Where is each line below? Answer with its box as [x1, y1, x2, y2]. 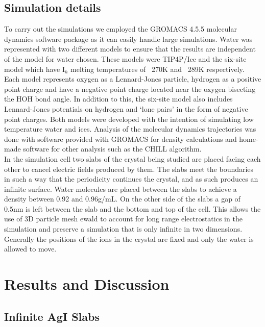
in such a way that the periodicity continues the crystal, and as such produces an [4, 173, 258, 184]
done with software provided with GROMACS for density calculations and [4, 133, 237, 144]
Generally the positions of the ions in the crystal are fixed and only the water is [4, 233, 254, 244]
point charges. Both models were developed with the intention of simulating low [4, 113, 254, 124]
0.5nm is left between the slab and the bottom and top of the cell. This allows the [4, 203, 261, 214]
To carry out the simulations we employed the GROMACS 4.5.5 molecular [4, 23, 237, 34]
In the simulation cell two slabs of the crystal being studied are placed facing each [4, 153, 261, 164]
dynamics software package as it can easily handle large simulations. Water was [4, 33, 253, 44]
